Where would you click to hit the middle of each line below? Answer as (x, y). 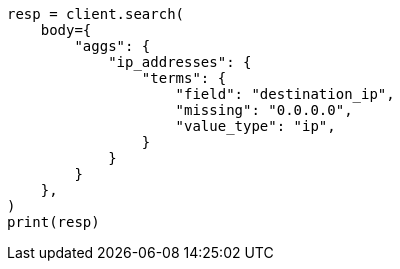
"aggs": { (112, 46)
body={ (66, 30)
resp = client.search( (96, 14)
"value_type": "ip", (255, 126)
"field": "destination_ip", (285, 94)
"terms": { (184, 78)
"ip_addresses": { (180, 62)
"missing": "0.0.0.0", (264, 110)
